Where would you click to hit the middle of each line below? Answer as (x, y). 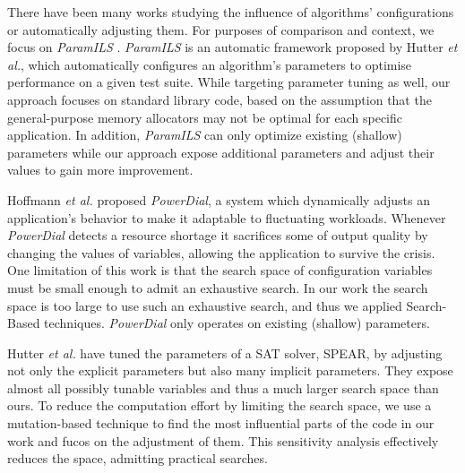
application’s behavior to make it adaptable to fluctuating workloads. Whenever (227, 217)
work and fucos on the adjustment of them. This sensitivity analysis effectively (223, 440)
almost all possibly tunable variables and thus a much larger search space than (223, 387)
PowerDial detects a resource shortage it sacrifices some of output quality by (218, 235)
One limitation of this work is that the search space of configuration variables (220, 270)
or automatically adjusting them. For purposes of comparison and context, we (221, 29)
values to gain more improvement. (100, 170)
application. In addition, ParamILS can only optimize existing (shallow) (205, 135)
